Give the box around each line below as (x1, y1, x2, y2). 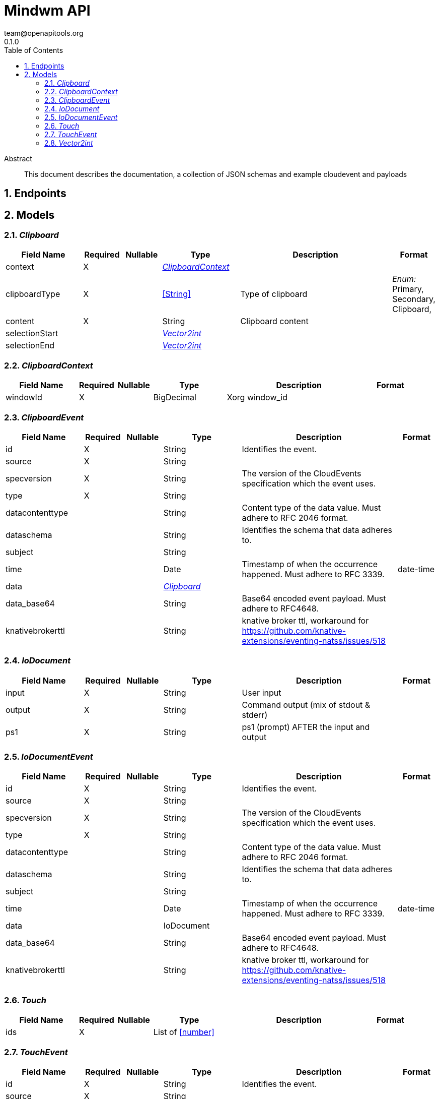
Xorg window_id (227, 392, 288, 403)
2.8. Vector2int (44, 138, 93, 147)
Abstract (4, 154, 32, 163)
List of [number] (153, 1027, 214, 1037)
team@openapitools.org (4, 28, 84, 37)
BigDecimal (153, 392, 196, 403)
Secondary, (392, 294, 435, 304)
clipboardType (6, 289, 60, 299)
